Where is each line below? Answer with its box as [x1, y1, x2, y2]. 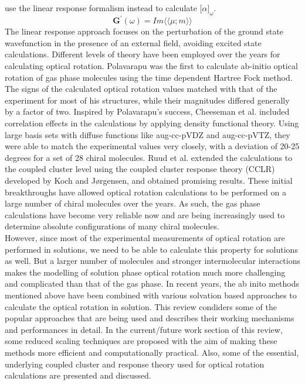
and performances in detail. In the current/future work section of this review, [5, 323, 283, 335]
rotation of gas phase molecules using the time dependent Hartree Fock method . [5, 71, 293, 83]
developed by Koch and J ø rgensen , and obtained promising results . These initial [5, 174, 293, 187]
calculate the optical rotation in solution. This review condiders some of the [5, 300, 277, 312]
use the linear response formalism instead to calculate [5, 2, 197, 13]
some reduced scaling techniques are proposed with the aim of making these [5, 335, 277, 347]
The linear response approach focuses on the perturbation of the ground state [5, 25, 284, 37]
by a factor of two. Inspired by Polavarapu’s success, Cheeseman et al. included [5, 105, 290, 118]
